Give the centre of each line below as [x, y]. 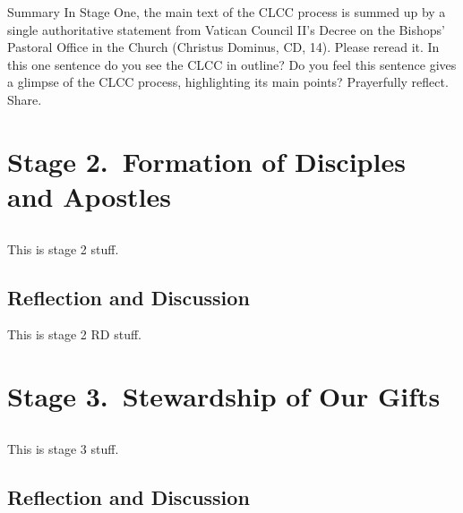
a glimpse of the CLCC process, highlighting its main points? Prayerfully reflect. [228, 82]
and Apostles [90, 196]
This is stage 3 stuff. [63, 448]
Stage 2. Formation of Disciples [206, 161]
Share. [25, 99]
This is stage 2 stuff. [63, 248]
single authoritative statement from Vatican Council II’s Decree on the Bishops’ [226, 29]
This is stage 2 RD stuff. [74, 334]
